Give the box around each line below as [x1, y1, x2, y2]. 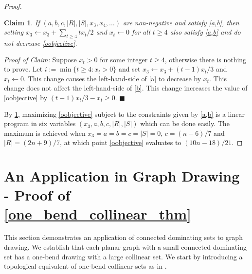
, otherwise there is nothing [164, 54, 247, 64]
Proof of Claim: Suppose [4, 54, 77, 64]
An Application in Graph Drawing [4, 166, 240, 186]
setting [4, 27, 24, 37]
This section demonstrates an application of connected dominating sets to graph [4, 232, 243, 242]
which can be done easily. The [140, 118, 230, 128]
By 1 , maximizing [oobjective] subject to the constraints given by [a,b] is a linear [4, 109, 245, 119]
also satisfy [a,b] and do [170, 27, 241, 37]
